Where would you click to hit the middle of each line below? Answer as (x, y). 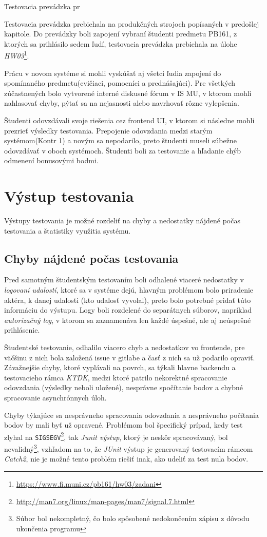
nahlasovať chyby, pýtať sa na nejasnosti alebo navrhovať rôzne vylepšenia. (122, 103)
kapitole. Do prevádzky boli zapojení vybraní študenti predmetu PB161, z (121, 34)
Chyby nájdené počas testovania (91, 258)
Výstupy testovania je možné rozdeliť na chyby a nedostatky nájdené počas (122, 220)
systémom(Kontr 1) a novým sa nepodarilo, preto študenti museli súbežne (120, 140)
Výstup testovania (69, 196)
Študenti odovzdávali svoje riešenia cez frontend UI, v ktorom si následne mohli (129, 120)
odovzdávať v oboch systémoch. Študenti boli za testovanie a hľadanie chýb (123, 150)
